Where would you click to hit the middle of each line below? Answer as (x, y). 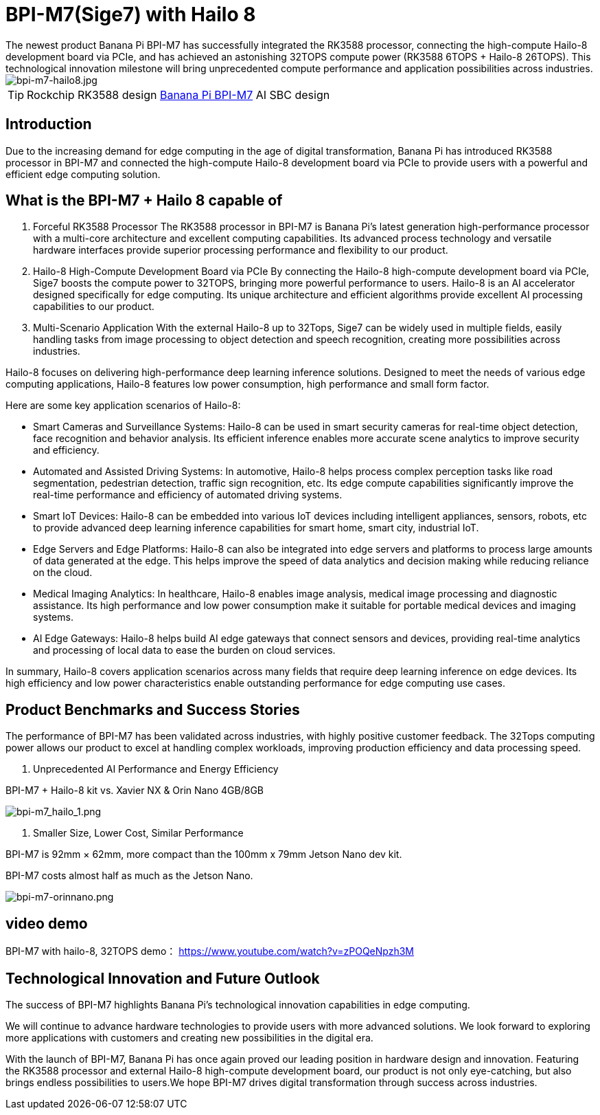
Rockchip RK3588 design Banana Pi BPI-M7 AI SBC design (178, 95)
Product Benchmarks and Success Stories (153, 709)
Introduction (49, 124)
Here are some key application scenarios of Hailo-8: (123, 406)
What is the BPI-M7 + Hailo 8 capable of (144, 201)
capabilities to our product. (94, 307)
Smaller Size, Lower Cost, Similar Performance (138, 833)
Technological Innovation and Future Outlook (163, 978)
